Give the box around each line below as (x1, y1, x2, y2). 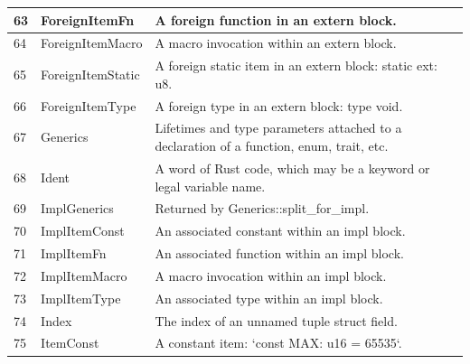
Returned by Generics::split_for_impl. (155, 199, 370, 218)
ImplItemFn (41, 244, 107, 263)
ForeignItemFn (41, 10, 135, 29)
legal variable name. (155, 176, 266, 195)
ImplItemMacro (41, 266, 127, 285)
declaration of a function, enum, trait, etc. (155, 136, 389, 155)
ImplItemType (41, 288, 121, 307)
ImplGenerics (41, 199, 114, 218)
